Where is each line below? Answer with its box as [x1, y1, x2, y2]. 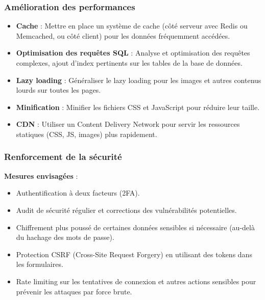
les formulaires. [16, 259, 63, 269]
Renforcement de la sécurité [4, 150, 122, 163]
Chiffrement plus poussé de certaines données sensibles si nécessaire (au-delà [16, 222, 255, 232]
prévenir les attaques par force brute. [16, 286, 132, 296]
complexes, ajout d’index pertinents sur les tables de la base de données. [16, 58, 243, 68]
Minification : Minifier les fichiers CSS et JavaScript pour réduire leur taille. [16, 101, 260, 112]
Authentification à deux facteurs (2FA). [16, 187, 140, 198]
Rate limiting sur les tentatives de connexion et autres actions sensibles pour [16, 276, 256, 286]
